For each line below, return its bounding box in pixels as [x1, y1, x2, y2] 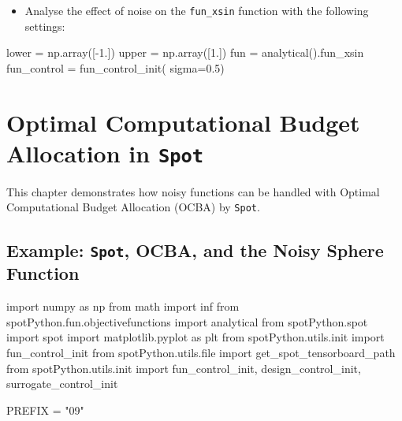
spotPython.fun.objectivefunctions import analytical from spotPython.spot [6, 313, 368, 330]
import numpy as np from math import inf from [6, 298, 240, 315]
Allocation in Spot [6, 136, 204, 169]
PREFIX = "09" [6, 401, 84, 418]
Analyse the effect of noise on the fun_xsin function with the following [24, 2, 369, 18]
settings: [24, 17, 65, 34]
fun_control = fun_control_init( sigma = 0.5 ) [6, 59, 225, 76]
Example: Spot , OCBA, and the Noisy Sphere [6, 237, 384, 262]
